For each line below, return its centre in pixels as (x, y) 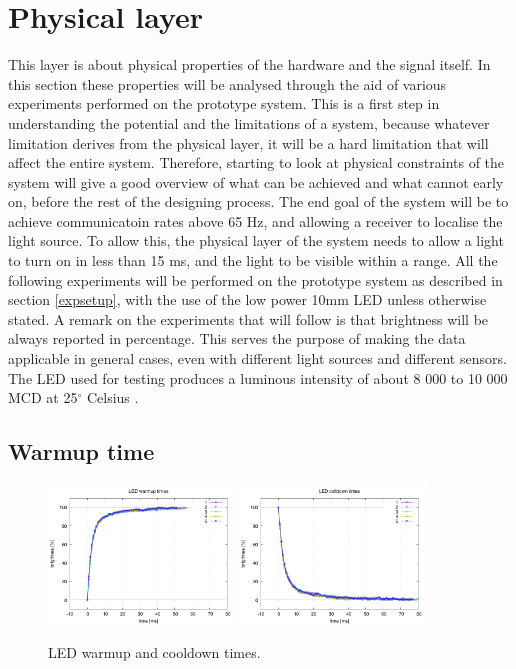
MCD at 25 (43, 397)
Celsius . (112, 397)
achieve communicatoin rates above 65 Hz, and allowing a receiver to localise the (255, 220)
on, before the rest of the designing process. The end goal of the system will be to (258, 201)
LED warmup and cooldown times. (154, 651)
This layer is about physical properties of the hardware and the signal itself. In (249, 64)
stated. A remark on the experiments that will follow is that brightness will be (248, 318)
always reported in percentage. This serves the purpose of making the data (237, 338)
